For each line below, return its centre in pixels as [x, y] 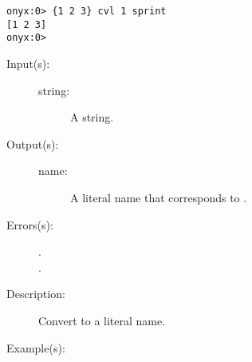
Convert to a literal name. [102, 320]
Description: [36, 294]
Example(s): [36, 347]
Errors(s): [30, 224]
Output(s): [33, 143]
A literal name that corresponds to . [159, 197]
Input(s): [28, 63]
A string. [92, 117]
